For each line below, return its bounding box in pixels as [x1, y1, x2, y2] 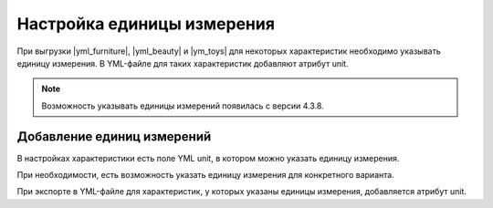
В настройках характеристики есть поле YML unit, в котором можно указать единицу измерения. [16, 152, 400, 163]
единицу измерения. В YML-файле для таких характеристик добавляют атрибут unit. [16, 57, 349, 68]
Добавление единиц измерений [16, 129, 212, 144]
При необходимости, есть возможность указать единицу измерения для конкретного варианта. [16, 170, 394, 181]
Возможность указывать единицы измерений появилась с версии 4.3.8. [41, 100, 324, 111]
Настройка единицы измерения [16, 14, 276, 34]
